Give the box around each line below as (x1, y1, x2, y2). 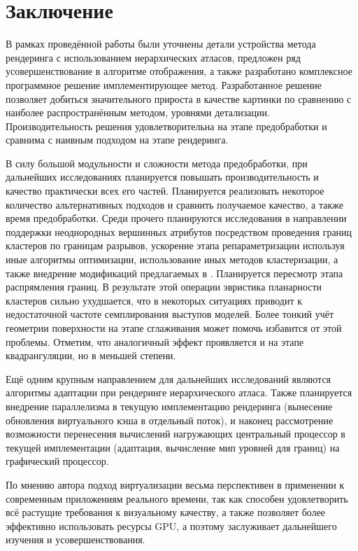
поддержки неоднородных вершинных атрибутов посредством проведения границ (6, 224, 352, 239)
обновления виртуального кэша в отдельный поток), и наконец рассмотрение (6, 412, 334, 427)
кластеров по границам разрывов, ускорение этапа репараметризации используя (6, 238, 345, 253)
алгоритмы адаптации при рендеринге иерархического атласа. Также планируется (6, 385, 352, 400)
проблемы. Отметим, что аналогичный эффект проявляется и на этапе (6, 334, 304, 349)
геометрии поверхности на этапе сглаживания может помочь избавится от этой (6, 321, 342, 335)
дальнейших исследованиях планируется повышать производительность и (6, 169, 319, 184)
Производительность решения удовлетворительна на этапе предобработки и (6, 118, 327, 133)
